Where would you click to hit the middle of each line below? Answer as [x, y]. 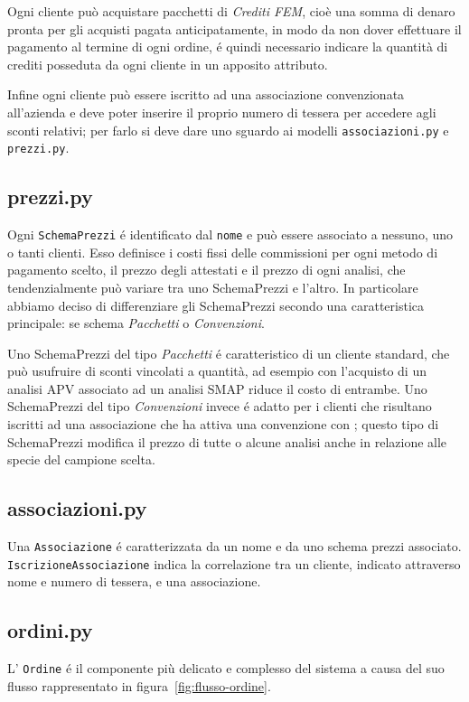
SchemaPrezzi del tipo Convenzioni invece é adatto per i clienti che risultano [220, 406]
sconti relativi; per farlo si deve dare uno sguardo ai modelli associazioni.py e [228, 130]
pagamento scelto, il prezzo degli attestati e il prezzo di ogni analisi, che [206, 270]
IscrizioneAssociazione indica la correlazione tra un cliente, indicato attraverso [234, 563]
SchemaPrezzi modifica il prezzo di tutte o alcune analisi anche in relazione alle [227, 441]
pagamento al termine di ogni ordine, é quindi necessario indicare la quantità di [228, 47]
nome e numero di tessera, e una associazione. [134, 581]
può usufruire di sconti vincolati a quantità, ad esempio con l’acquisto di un [217, 371]
